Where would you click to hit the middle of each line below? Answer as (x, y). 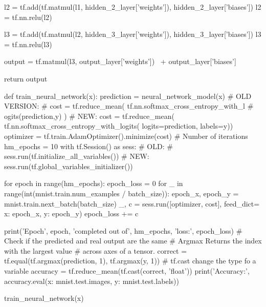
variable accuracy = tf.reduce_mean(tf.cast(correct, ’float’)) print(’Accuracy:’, (127, 271)
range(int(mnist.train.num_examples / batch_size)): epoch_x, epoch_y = (121, 193)
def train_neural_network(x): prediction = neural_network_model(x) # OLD (128, 96)
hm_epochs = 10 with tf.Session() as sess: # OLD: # (88, 146)
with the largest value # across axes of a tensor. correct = (96, 250)
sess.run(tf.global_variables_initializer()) (69, 166)
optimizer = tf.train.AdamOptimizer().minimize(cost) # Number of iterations (126, 136)
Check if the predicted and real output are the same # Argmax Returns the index (133, 241)
